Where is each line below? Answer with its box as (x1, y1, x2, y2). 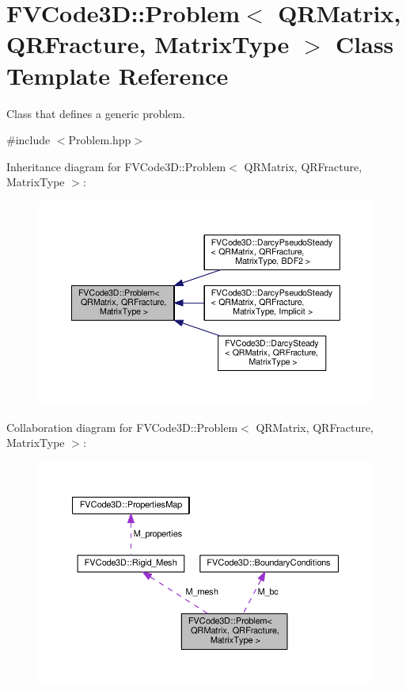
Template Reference (6, 59, 229, 91)
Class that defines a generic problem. (6, 105, 185, 121)
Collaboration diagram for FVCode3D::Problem (6, 418, 238, 435)
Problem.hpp (68, 132, 131, 148)
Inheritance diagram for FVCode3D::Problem (6, 158, 226, 174)
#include (6, 132, 51, 148)
